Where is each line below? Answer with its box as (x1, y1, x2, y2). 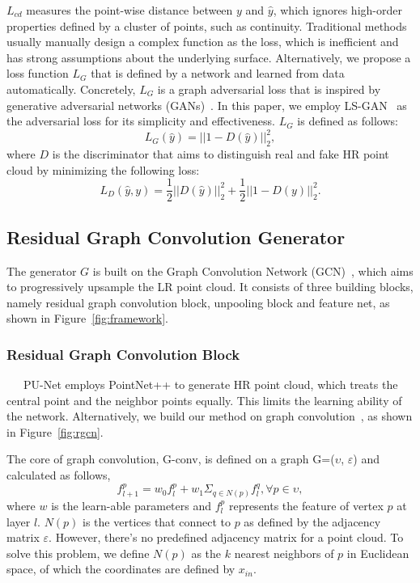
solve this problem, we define (6, 544, 150, 561)
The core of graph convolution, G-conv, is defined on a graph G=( (6, 450, 335, 467)
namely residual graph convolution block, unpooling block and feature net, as (6, 294, 390, 311)
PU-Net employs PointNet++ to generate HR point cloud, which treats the (23, 376, 398, 393)
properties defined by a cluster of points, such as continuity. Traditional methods (6, 17, 407, 34)
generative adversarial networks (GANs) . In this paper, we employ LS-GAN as (6, 96, 407, 113)
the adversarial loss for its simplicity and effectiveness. (6, 112, 275, 129)
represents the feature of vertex (228, 496, 384, 513)
